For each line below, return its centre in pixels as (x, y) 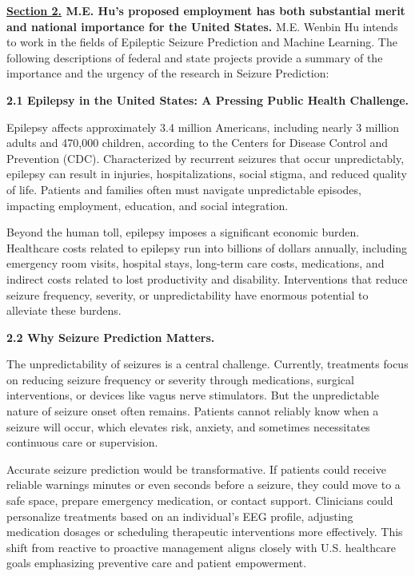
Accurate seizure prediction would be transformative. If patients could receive (196, 469)
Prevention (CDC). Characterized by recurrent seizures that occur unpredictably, (206, 158)
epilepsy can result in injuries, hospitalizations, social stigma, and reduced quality (207, 174)
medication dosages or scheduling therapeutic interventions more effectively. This (205, 532)
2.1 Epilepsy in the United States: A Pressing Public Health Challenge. (208, 99)
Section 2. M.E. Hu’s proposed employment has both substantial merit (206, 10)
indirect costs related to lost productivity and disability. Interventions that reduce (207, 278)
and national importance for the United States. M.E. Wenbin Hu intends (202, 26)
